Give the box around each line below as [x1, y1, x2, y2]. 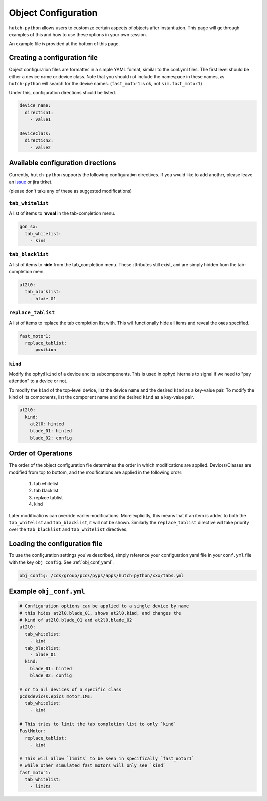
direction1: [25, 109, 54, 115]
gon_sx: [19, 224, 38, 230]
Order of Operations [9, 450, 73, 458]
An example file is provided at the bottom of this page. [9, 41, 120, 47]
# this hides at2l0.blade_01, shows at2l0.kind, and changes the [19, 610, 181, 616]
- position [30, 347, 56, 352]
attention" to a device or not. [9, 378, 68, 384]
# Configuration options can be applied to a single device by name [19, 603, 189, 609]
